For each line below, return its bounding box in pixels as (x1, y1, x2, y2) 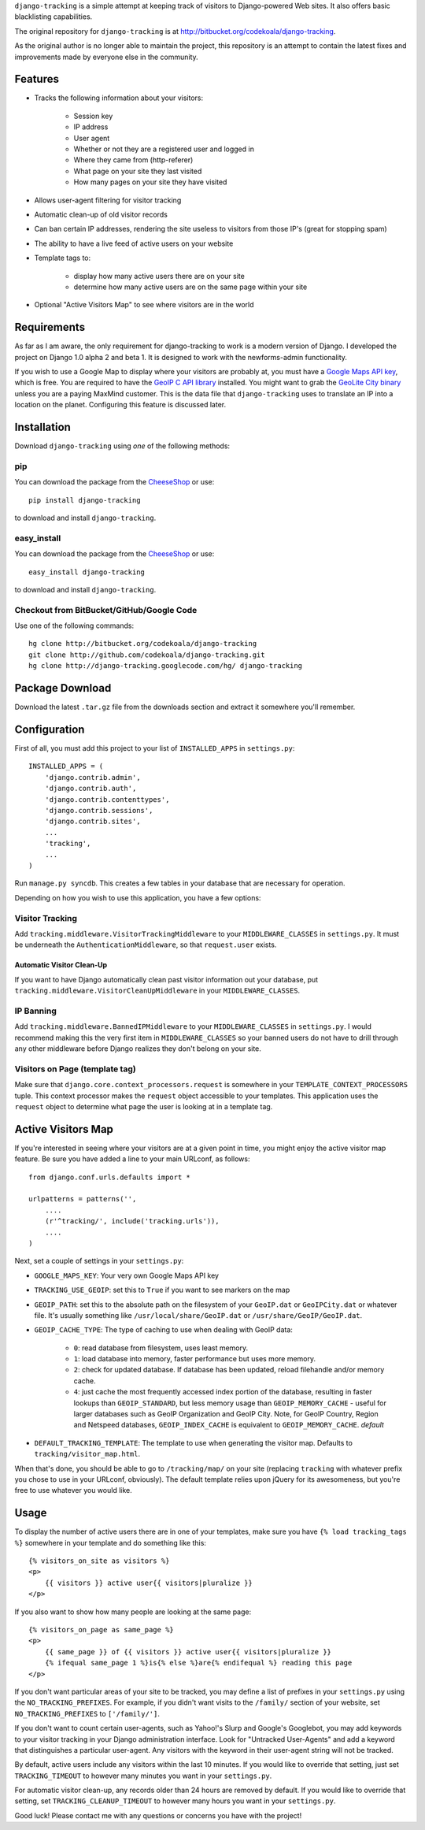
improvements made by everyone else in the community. (14, 52, 198, 61)
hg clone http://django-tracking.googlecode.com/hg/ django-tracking (28, 662, 303, 670)
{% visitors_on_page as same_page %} (28, 1625, 175, 1634)
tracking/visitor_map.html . (34, 1450, 141, 1459)
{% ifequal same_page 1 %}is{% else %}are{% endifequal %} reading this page (44, 1658, 353, 1668)
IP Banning (14, 1005, 57, 1016)
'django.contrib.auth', (44, 784, 137, 793)
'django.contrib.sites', (44, 817, 141, 826)
